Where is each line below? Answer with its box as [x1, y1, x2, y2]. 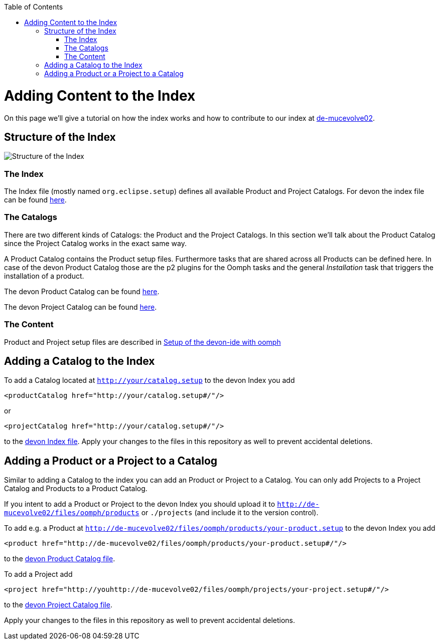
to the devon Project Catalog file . [4, 600, 112, 609]
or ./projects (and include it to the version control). [141, 508, 319, 517]
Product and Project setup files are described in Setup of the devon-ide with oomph [4, 337, 281, 346]
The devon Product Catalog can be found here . [4, 287, 160, 296]
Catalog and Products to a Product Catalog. [4, 484, 148, 493]
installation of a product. [4, 271, 84, 280]
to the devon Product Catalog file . [4, 554, 115, 563]
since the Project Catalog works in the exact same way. [4, 239, 187, 248]
